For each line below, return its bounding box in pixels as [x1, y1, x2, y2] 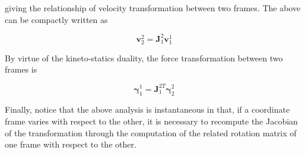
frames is [5, 63, 37, 76]
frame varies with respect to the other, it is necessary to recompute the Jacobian [5, 114, 298, 127]
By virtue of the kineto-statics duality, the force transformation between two [5, 51, 283, 64]
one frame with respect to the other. [5, 138, 136, 150]
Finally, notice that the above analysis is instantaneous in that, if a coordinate [5, 103, 290, 116]
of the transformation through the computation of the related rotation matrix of [5, 126, 297, 139]
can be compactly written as [5, 13, 108, 25]
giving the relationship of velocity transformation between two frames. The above [5, 2, 301, 14]
